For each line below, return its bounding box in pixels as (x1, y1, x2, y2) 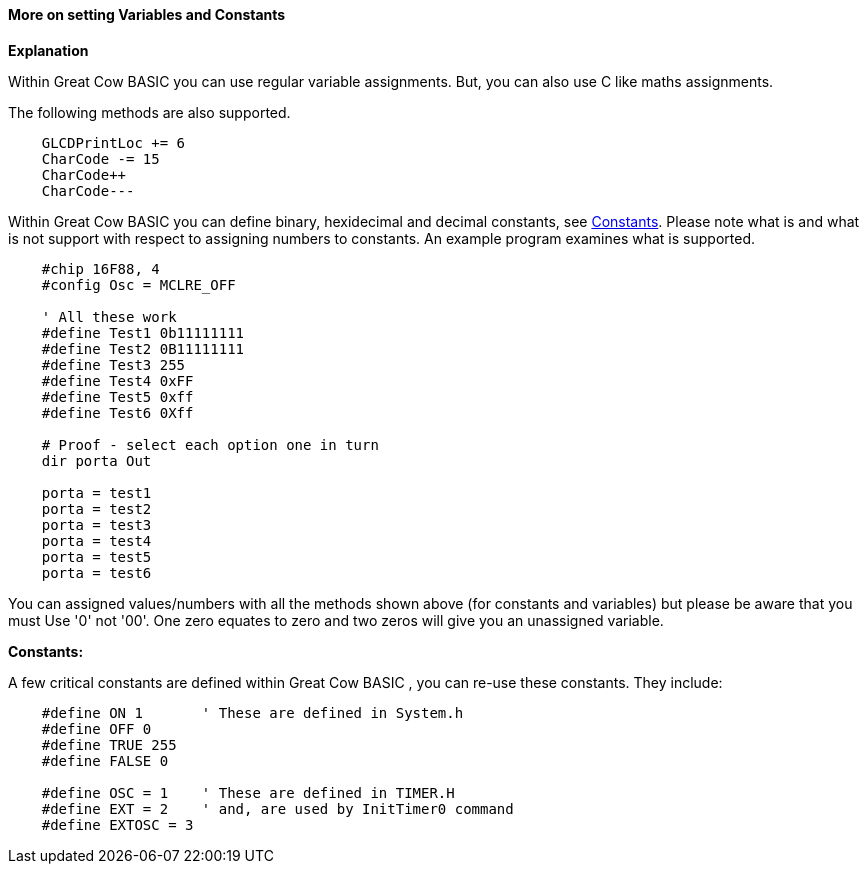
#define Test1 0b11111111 (41, 324, 245, 341)
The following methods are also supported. (8, 103, 291, 121)
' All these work (41, 308, 177, 325)
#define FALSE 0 (41, 752, 169, 769)
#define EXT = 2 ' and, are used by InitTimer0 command (41, 800, 514, 817)
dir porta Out (41, 452, 152, 469)
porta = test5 (41, 548, 152, 565)
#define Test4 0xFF (41, 372, 194, 389)
